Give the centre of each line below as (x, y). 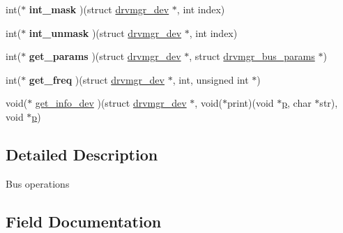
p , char (297, 103)
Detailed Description (82, 154)
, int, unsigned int (211, 79)
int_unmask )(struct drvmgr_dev (105, 32)
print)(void (251, 103)
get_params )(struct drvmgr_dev (105, 56)
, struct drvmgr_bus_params (252, 56)
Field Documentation (84, 221)
